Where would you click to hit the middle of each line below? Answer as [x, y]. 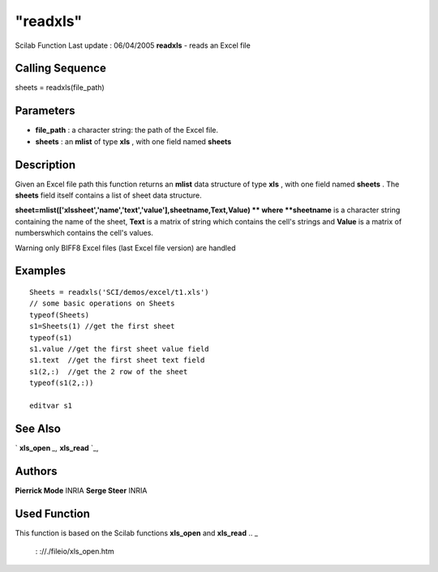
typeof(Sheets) [60, 315]
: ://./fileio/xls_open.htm [75, 552]
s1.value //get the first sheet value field [120, 349]
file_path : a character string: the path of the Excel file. [127, 130]
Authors [36, 471]
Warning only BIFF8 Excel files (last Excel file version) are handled [125, 248]
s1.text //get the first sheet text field [117, 360]
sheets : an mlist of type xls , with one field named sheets [133, 141]
